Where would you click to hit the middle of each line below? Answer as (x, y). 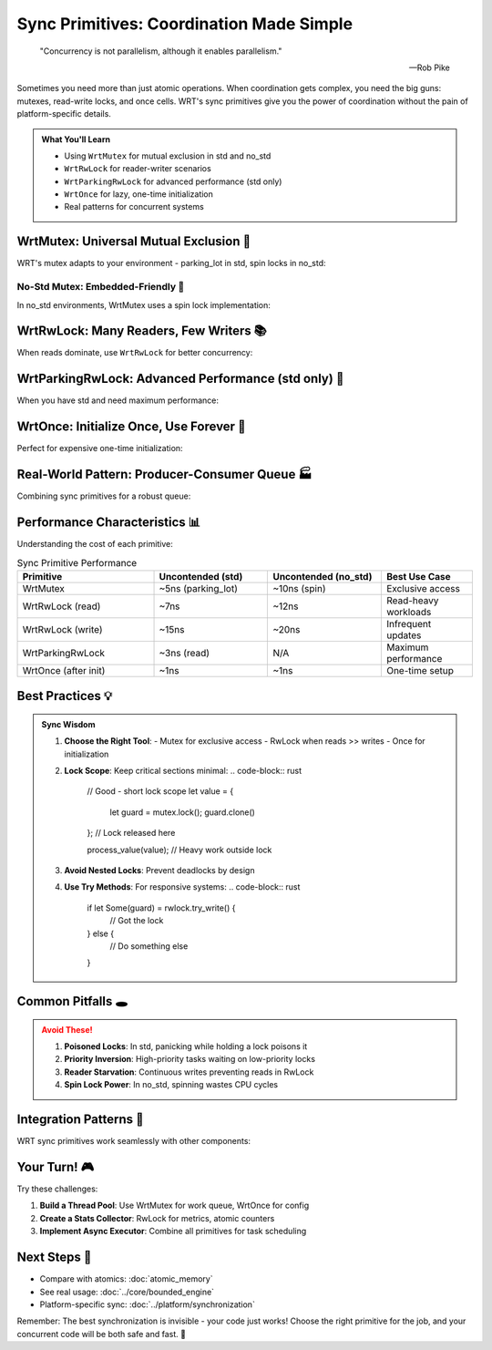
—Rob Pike (429, 67)
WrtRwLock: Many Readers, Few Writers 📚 (142, 331)
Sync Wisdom (68, 724)
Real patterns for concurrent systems (134, 207)
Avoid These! (67, 1029)
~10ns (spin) (299, 588)
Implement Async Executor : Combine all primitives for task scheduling (173, 1231)
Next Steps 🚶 (54, 1257)
